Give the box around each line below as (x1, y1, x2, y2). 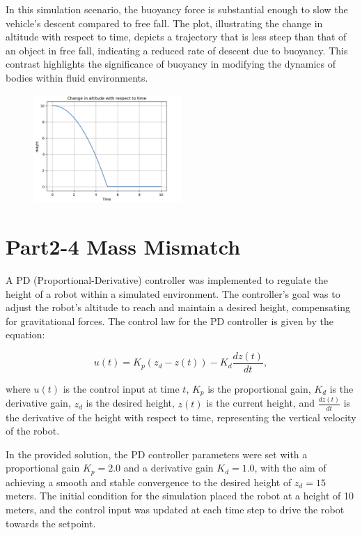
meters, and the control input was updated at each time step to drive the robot (6, 502, 345, 516)
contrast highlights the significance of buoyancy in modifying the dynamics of (6, 56, 336, 71)
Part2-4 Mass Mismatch (6, 232, 241, 260)
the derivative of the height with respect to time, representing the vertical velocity (6, 409, 356, 424)
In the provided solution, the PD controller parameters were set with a (6, 446, 308, 461)
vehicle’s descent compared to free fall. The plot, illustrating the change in (6, 15, 323, 30)
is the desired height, (86, 395, 175, 410)
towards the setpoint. (6, 515, 96, 530)
